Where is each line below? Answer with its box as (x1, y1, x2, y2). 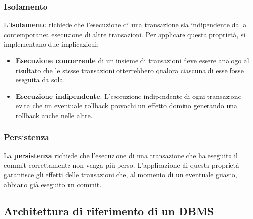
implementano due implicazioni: (4, 39, 99, 49)
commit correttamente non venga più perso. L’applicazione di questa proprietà (4, 160, 239, 170)
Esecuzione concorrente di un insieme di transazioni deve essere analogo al (15, 55, 249, 65)
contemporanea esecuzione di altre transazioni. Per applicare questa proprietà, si (4, 29, 246, 39)
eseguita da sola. (15, 74, 65, 85)
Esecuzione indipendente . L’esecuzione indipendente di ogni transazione (15, 91, 241, 101)
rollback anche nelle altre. (15, 110, 92, 120)
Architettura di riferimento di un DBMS (4, 203, 214, 218)
